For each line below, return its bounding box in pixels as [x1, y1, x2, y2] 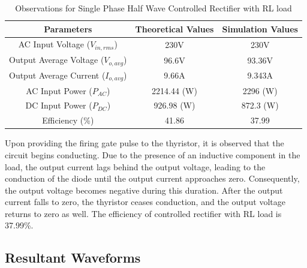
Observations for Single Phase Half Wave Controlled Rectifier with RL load [15, 2, 292, 14]
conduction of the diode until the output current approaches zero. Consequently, [5, 172, 300, 185]
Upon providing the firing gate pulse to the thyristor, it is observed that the [5, 137, 284, 149]
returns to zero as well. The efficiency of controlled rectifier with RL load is [5, 207, 282, 219]
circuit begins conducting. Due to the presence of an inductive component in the [5, 148, 300, 161]
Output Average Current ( [9, 68, 106, 81]
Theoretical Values [135, 22, 214, 35]
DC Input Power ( [25, 99, 92, 112]
